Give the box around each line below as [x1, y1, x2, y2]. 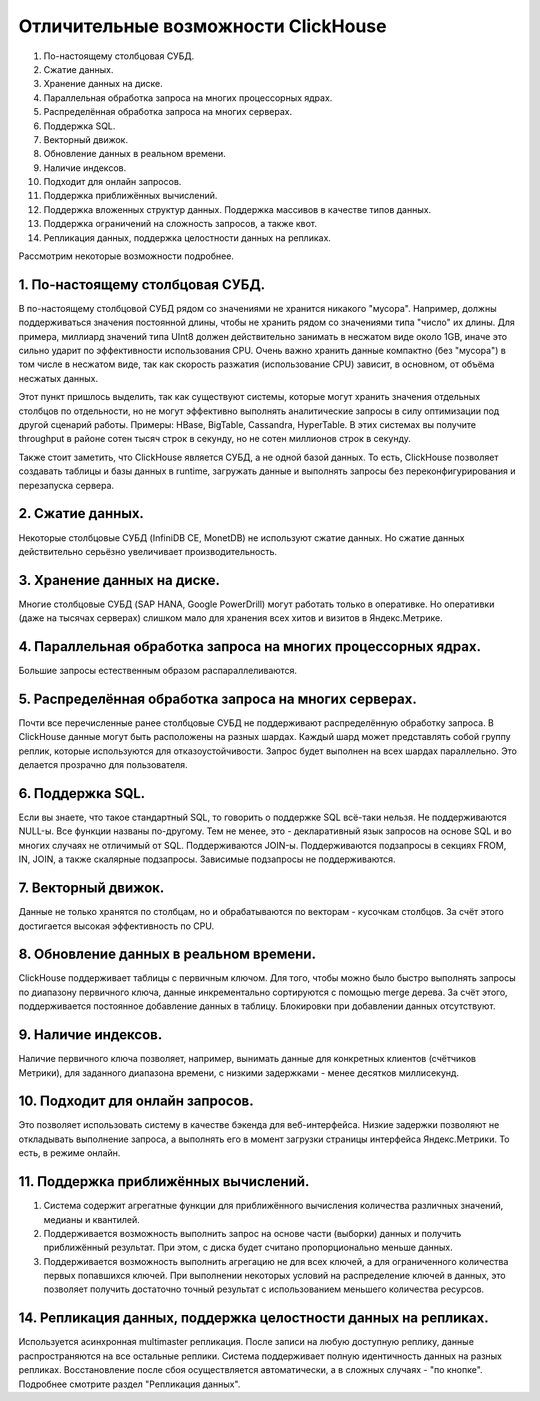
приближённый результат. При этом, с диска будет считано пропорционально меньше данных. [43, 1241, 454, 1254]
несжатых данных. [18, 372, 99, 384]
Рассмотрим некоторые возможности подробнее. [18, 250, 235, 262]
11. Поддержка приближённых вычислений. [18, 1173, 310, 1190]
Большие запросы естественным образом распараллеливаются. [18, 665, 298, 677]
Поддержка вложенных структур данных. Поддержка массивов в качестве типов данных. [43, 203, 432, 215]
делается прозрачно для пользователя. [18, 759, 189, 771]
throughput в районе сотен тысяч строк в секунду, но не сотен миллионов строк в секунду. [18, 433, 412, 445]
